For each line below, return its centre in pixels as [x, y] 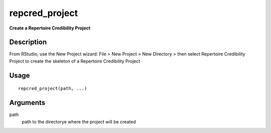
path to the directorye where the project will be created [79, 121]
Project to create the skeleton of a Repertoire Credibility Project [75, 61]
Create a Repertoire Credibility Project [50, 28]
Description [28, 42]
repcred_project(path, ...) [53, 88]
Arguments [27, 103]
